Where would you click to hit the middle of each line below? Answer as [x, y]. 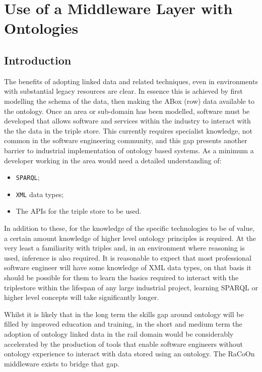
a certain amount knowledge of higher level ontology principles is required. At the [130, 238]
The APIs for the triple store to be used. [79, 211]
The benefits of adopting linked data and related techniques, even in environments [131, 81]
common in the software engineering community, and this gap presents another [126, 140]
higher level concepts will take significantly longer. [82, 297]
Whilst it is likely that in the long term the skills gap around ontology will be [124, 314]
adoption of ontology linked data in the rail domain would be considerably [119, 333]
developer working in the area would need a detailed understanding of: [113, 160]
